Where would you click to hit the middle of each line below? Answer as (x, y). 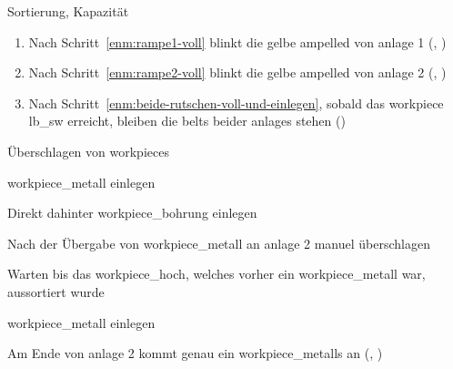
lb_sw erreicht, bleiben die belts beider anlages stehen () (187, 121)
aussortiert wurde (56, 291)
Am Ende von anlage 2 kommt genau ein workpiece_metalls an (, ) (195, 353)
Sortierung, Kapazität (68, 11)
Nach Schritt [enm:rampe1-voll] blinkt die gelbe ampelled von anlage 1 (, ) (237, 41)
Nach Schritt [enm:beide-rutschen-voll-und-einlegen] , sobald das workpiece (236, 102)
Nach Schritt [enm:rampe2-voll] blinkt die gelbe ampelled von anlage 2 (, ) (237, 72)
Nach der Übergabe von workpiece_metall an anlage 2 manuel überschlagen (219, 243)
